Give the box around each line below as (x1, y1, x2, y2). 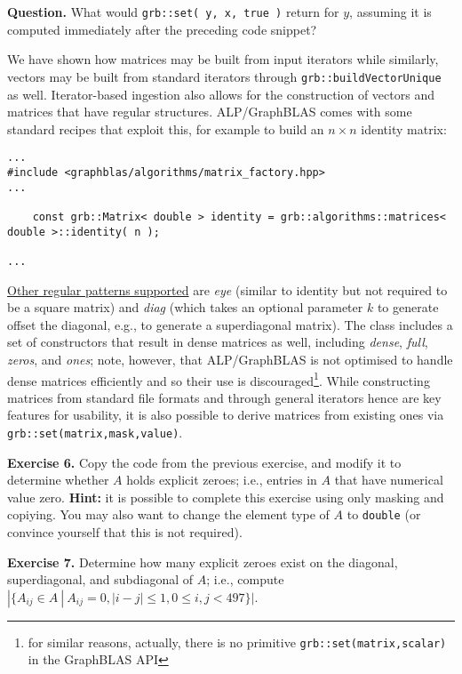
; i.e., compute (206, 570, 284, 589)
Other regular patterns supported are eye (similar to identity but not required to (7, 280, 448, 299)
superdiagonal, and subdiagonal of (7, 570, 194, 589)
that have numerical (334, 470, 443, 489)
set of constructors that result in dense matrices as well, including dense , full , (7, 333, 428, 351)
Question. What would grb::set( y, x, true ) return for (7, 3, 339, 20)
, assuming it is (349, 3, 432, 20)
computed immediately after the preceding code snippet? (7, 20, 317, 38)
